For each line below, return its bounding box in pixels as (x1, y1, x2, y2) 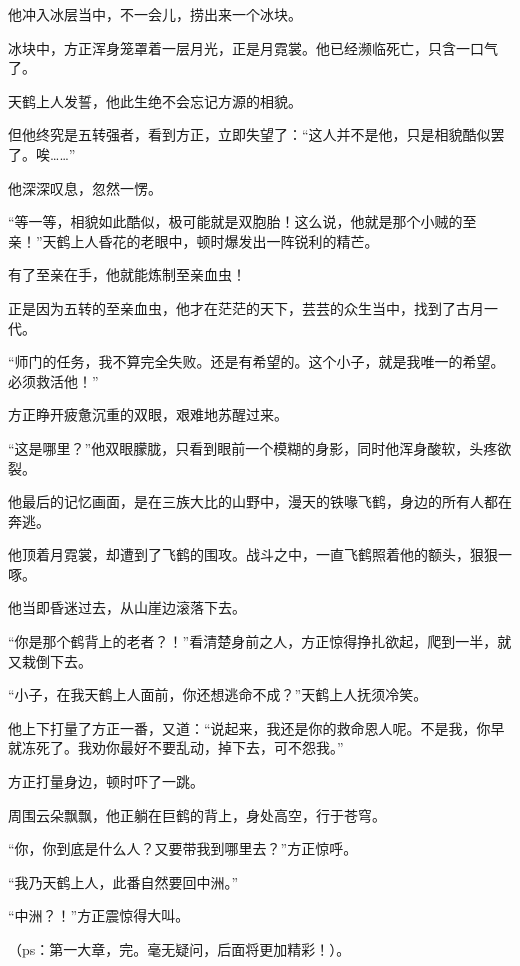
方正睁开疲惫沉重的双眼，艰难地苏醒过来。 (8, 404, 288, 425)
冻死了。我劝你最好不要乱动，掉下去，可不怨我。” (21, 737, 344, 758)
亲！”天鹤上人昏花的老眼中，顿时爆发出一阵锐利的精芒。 (8, 230, 379, 251)
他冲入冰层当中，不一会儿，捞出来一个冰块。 (8, 4, 302, 24)
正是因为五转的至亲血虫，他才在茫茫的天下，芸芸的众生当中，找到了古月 (8, 297, 484, 318)
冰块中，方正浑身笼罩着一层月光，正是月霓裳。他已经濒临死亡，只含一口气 (8, 37, 498, 58)
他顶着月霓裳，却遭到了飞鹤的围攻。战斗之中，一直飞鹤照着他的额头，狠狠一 (8, 544, 512, 565)
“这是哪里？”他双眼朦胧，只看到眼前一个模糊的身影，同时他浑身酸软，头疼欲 (8, 437, 512, 458)
